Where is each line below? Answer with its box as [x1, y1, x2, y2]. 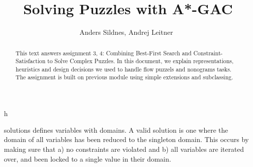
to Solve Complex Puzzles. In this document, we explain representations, [47, 57, 234, 65]
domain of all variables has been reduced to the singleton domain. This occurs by [4, 134, 249, 144]
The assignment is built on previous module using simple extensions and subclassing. [15, 73, 233, 81]
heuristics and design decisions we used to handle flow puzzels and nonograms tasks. [15, 65, 232, 73]
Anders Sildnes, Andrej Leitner [79, 27, 173, 37]
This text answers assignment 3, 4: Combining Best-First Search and [15, 48, 192, 57]
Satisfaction [15, 57, 46, 65]
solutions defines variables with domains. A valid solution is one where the [4, 124, 228, 135]
